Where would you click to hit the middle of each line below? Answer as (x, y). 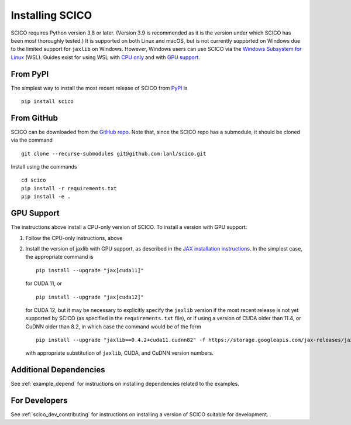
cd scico (34, 180)
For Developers (39, 401)
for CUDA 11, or (44, 283)
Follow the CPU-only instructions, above (74, 238)
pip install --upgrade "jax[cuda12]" (90, 297)
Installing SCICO (51, 15)
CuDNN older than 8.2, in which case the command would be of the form (113, 326)
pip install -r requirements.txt (69, 188)
